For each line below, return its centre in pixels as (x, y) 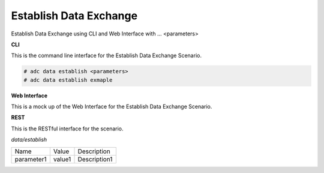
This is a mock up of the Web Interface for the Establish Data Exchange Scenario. (112, 107)
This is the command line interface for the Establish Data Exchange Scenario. (106, 56)
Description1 (95, 159)
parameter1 (31, 159)
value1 (62, 159)
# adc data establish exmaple (68, 80)
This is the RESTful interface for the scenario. (67, 129)
